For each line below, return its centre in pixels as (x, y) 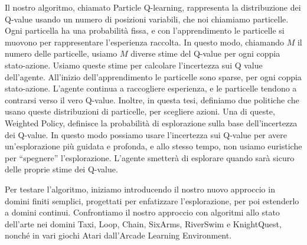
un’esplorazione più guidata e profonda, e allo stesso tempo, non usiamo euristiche (153, 146)
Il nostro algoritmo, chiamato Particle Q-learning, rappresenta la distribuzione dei (153, 7)
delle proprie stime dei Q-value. (61, 169)
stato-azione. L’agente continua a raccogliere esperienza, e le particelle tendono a (151, 88)
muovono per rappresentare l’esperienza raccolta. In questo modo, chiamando (144, 42)
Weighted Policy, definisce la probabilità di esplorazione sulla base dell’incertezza (151, 122)
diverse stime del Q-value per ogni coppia (205, 53)
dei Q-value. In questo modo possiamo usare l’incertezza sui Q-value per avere (146, 134)
